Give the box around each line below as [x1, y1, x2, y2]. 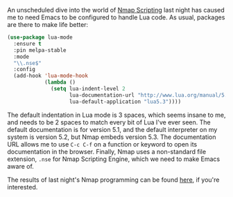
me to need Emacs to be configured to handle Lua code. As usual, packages [7, 13, 225, 21]
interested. [7, 182, 38, 191]
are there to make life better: [7, 21, 89, 28]
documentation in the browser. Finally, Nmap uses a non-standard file [7, 147, 207, 156]
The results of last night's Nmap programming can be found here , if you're [7, 176, 220, 184]
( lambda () [44, 79, 76, 86]
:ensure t [13, 40, 42, 47]
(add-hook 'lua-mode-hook [13, 73, 89, 79]
